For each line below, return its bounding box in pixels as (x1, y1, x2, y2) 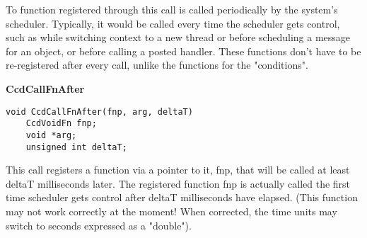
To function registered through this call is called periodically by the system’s (6, 2, 338, 16)
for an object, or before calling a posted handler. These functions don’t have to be (6, 43, 361, 58)
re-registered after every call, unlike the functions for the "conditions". (6, 57, 308, 72)
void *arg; (25, 130, 77, 140)
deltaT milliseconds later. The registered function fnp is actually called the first (6, 176, 351, 191)
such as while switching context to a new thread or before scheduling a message (6, 30, 351, 45)
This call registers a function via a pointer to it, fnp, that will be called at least (6, 162, 350, 177)
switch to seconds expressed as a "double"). (6, 217, 192, 232)
